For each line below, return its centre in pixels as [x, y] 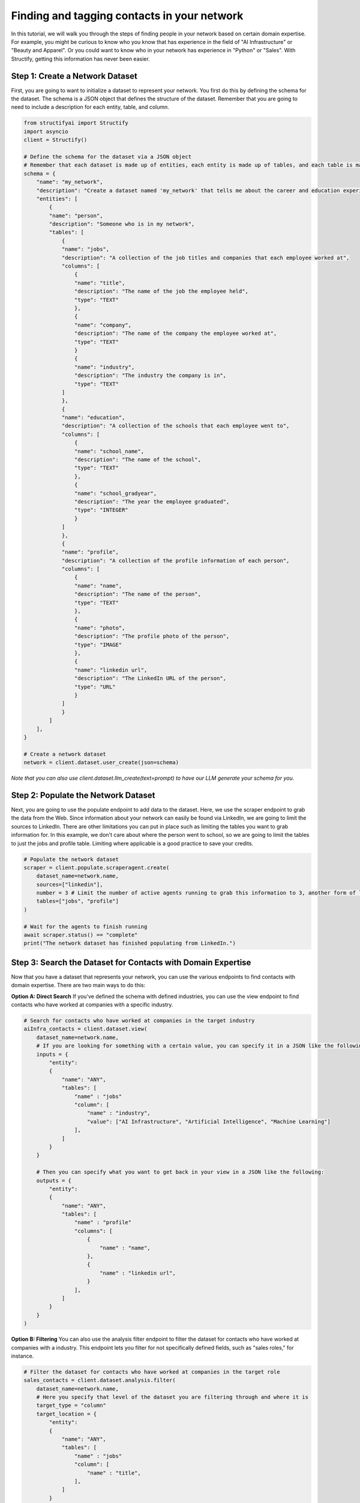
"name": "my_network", [70, 182]
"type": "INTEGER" [101, 510]
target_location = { [67, 1414]
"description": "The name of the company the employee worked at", [175, 333]
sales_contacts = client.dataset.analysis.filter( [100, 1380]
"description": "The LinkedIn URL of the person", [150, 678]
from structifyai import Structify [76, 123]
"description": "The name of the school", [137, 460]
